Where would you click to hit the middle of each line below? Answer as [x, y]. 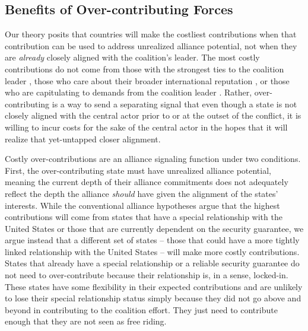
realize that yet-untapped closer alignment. [83, 139]
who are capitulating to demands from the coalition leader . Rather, [128, 92]
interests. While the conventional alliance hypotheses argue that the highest [142, 205]
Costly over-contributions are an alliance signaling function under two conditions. [153, 159]
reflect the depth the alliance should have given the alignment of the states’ [142, 193]
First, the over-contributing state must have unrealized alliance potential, [138, 170]
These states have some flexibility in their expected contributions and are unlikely [154, 286]
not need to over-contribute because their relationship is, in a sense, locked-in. [147, 275]
